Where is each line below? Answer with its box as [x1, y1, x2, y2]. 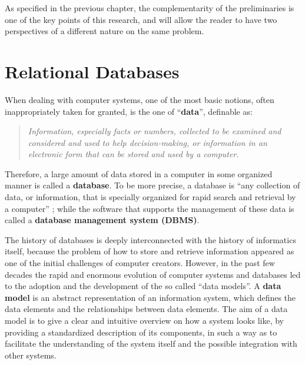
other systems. [5, 349, 57, 361]
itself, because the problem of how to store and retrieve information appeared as [5, 245, 294, 257]
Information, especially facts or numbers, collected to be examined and [28, 125, 281, 137]
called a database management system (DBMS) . [5, 214, 200, 226]
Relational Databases [5, 59, 180, 83]
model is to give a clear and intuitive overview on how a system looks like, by [5, 314, 284, 326]
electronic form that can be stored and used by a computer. [28, 148, 239, 160]
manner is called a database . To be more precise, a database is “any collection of [5, 179, 300, 191]
